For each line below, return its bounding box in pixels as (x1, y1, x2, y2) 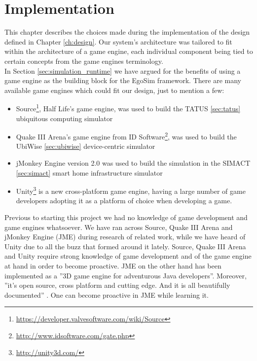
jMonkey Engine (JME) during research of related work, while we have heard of (4, 231, 246, 242)
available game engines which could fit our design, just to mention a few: (4, 85, 224, 95)
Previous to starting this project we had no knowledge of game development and (4, 212, 248, 222)
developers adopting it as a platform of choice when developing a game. (16, 195, 232, 206)
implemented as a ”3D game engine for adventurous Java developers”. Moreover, (4, 270, 247, 280)
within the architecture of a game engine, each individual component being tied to (4, 46, 253, 56)
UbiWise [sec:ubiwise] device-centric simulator (16, 141, 155, 151)
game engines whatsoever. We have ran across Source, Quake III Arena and (4, 222, 233, 232)
